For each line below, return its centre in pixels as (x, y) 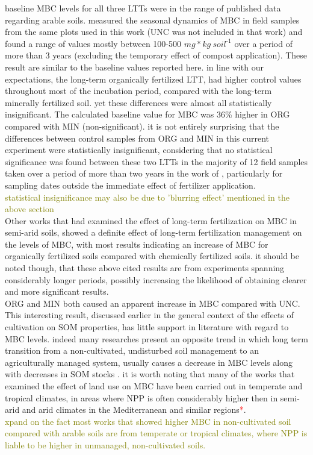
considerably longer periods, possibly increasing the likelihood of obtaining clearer (156, 279)
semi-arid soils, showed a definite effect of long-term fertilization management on (153, 232)
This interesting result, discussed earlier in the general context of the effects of (149, 315)
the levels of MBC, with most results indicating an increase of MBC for (137, 244)
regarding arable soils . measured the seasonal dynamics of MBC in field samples (152, 20)
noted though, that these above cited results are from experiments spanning (145, 268)
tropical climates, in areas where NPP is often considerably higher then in (141, 397)
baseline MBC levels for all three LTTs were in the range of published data (143, 8)
